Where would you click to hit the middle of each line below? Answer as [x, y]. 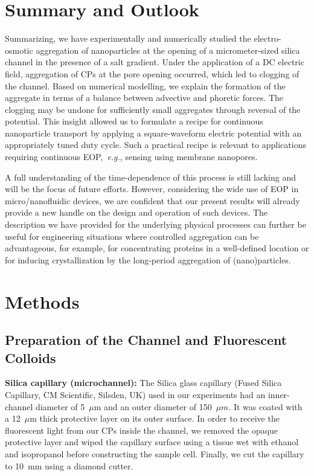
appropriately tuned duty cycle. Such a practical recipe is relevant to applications [155, 145]
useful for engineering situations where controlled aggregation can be [132, 236]
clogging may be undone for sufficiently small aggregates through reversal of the [153, 109]
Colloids [30, 357]
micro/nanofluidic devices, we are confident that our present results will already [152, 200]
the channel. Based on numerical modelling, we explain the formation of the [145, 85]
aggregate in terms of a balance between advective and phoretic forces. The [144, 98]
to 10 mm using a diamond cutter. [69, 465]
